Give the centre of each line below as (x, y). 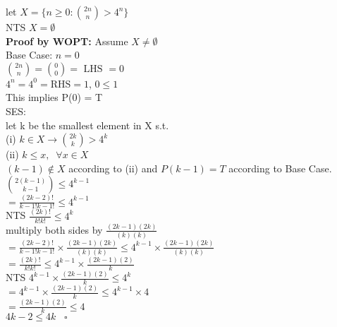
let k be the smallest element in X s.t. (87, 125)
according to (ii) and (113, 168)
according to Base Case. (280, 168)
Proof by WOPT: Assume (67, 41)
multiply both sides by (54, 229)
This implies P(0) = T (54, 97)
